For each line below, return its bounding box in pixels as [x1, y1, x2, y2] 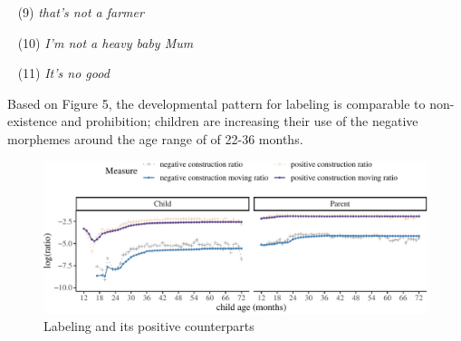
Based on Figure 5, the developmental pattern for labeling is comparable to [7, 93, 426, 112]
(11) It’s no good [17, 63, 110, 83]
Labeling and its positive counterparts [43, 317, 255, 336]
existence [7, 112, 57, 131]
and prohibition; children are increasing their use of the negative [61, 112, 418, 131]
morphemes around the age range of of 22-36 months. [7, 129, 303, 148]
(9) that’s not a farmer [17, 3, 144, 21]
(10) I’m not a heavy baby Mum [17, 33, 194, 52]
